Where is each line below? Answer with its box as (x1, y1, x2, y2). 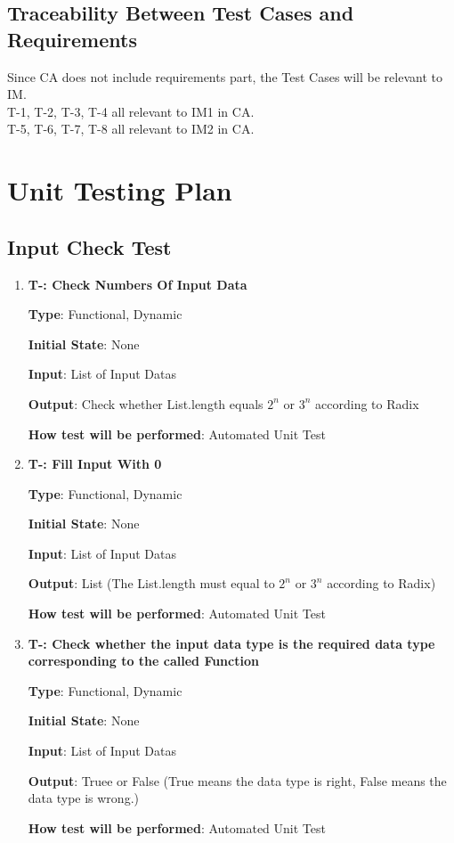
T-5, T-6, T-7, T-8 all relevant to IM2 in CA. (7, 119, 255, 138)
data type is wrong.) (28, 789, 139, 807)
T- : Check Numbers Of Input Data (28, 274, 247, 293)
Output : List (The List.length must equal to (28, 574, 275, 593)
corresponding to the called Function (28, 651, 259, 670)
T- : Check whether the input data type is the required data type (28, 634, 435, 652)
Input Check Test (7, 233, 172, 260)
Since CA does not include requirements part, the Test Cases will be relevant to (7, 67, 442, 86)
